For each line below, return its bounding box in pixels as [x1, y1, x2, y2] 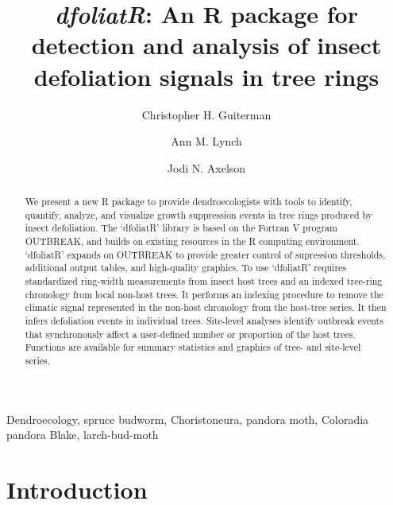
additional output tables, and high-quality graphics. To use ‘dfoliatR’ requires [25, 261, 347, 274]
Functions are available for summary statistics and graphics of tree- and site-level [25, 340, 361, 354]
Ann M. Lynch [171, 133, 242, 150]
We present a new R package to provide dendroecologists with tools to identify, [25, 195, 353, 208]
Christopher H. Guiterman [141, 106, 272, 122]
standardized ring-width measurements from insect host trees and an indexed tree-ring [25, 274, 383, 288]
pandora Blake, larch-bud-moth [6, 426, 159, 443]
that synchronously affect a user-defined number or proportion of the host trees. [25, 327, 356, 340]
